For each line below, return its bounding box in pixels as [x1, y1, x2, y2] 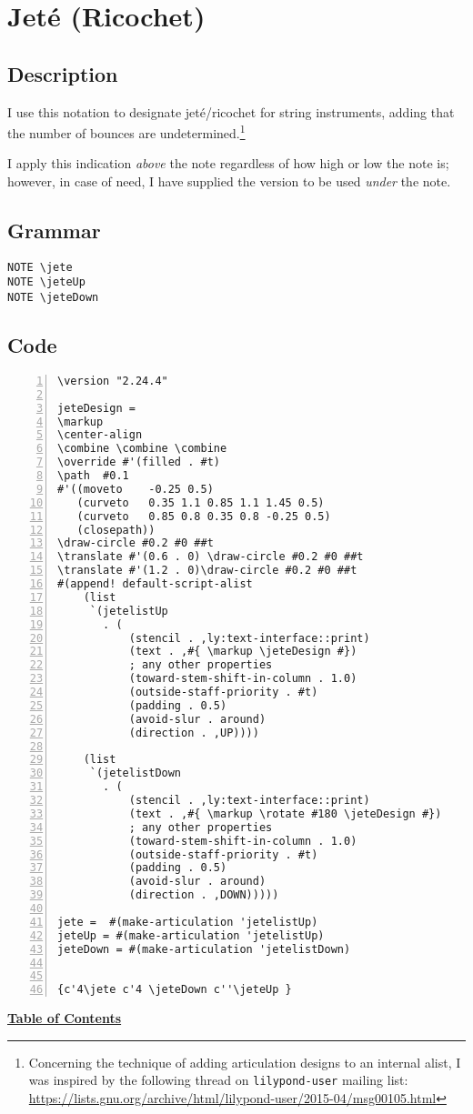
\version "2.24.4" [57, 374, 168, 387]
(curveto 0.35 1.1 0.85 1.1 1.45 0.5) [76, 496, 325, 509]
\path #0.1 [57, 469, 129, 483]
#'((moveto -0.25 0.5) [57, 482, 214, 496]
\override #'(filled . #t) [57, 456, 220, 469]
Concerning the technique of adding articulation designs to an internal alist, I [28, 1052, 461, 1071]
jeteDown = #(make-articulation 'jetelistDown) [57, 942, 351, 956]
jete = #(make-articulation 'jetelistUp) [57, 915, 318, 928]
